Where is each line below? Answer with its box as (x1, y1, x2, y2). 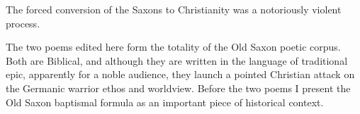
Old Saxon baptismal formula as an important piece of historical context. (6, 94, 324, 109)
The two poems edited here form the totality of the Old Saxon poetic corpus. (6, 39, 341, 54)
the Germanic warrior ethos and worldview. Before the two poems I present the (6, 80, 351, 95)
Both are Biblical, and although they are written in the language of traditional (6, 53, 348, 68)
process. (6, 15, 40, 30)
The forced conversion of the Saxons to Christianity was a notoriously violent (6, 2, 342, 16)
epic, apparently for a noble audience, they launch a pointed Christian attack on (6, 67, 355, 82)
